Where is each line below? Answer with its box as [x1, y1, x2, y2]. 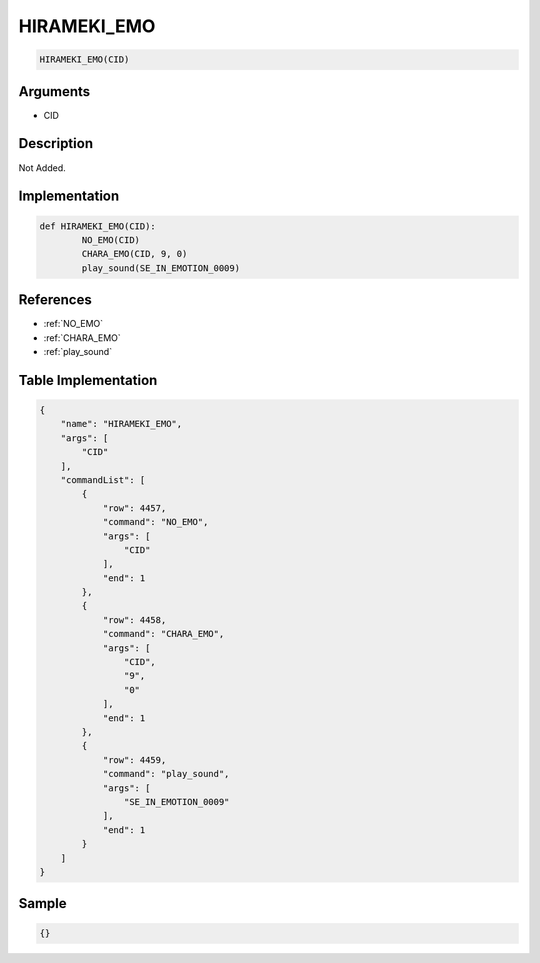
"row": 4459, [102, 754, 167, 765]
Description [18, 135, 94, 152]
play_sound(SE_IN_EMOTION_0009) [81, 262, 240, 274]
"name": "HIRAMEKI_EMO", [60, 418, 183, 430]
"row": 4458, [102, 614, 167, 625]
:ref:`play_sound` [43, 346, 113, 357]
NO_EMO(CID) [81, 234, 140, 245]
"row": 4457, [102, 502, 167, 514]
